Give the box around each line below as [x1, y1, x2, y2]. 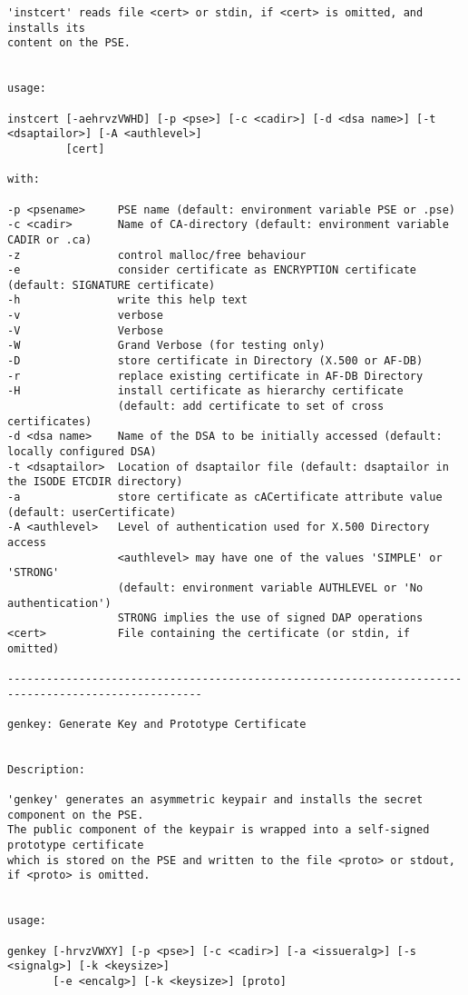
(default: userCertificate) [7, 505, 177, 519]
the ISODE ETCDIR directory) [7, 475, 183, 489]
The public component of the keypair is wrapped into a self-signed [7, 823, 430, 837]
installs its [7, 21, 85, 35]
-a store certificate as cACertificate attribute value [7, 491, 443, 503]
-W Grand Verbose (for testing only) [7, 339, 326, 353]
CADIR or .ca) [7, 233, 93, 246]
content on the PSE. [7, 36, 132, 50]
